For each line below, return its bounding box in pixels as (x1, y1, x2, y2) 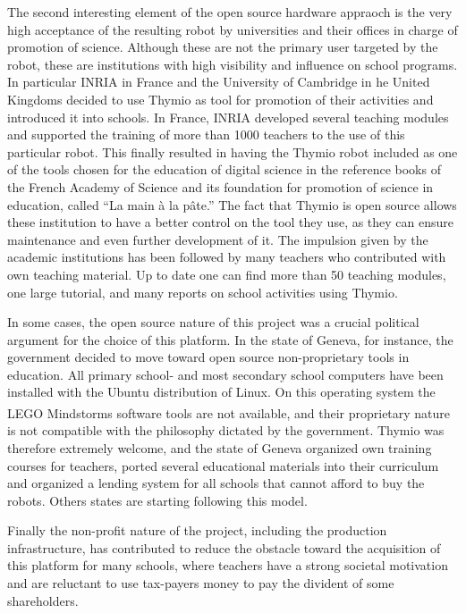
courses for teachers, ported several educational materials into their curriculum (7, 456, 439, 474)
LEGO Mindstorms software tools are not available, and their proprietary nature (7, 403, 451, 422)
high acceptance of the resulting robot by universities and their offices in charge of (7, 20, 458, 38)
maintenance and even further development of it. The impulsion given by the (7, 230, 428, 248)
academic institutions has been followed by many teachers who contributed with (7, 248, 446, 266)
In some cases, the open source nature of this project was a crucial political (7, 313, 419, 332)
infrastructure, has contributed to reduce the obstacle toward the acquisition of (7, 538, 441, 557)
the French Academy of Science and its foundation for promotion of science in (7, 177, 434, 196)
